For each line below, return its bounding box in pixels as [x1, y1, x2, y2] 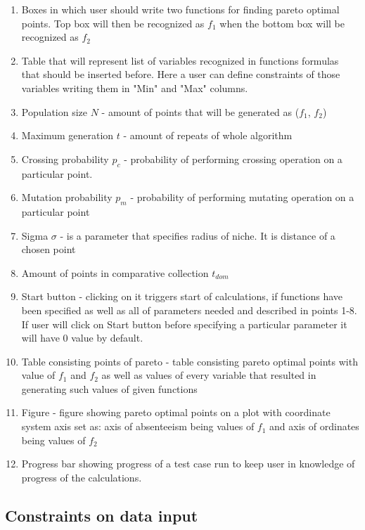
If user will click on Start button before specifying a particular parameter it [21, 316, 347, 331]
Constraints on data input [5, 504, 198, 526]
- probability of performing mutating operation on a [130, 190, 354, 205]
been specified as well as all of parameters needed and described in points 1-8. [21, 302, 357, 317]
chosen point [21, 242, 76, 257]
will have [21, 330, 60, 345]
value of [21, 368, 56, 382]
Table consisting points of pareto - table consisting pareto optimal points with [21, 354, 358, 368]
